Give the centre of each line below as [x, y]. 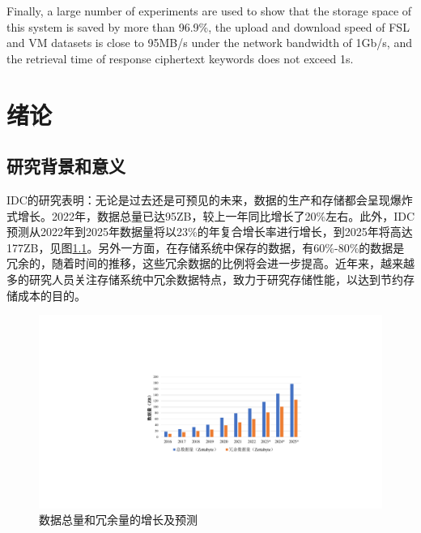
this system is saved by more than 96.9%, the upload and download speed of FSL [208, 26]
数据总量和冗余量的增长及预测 [118, 520]
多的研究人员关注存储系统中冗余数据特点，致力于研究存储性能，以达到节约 [205, 279]
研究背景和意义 [66, 166]
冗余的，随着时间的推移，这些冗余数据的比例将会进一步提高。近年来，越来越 [210, 263]
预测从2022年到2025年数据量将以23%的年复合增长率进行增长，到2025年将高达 [210, 232]
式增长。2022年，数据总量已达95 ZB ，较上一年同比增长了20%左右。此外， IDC [210, 215]
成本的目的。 [51, 295]
